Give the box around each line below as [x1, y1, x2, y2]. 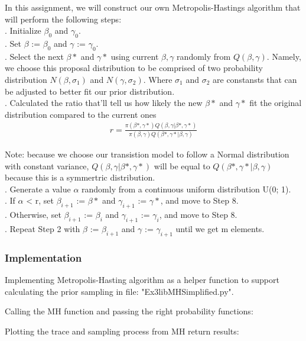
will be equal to [154, 159, 210, 172]
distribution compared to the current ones [5, 108, 157, 120]
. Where [143, 73, 172, 85]
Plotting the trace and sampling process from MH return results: [5, 324, 239, 337]
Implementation [5, 250, 82, 265]
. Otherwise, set [5, 208, 61, 221]
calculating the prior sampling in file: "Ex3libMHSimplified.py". [5, 285, 234, 297]
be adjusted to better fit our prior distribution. [5, 85, 175, 97]
